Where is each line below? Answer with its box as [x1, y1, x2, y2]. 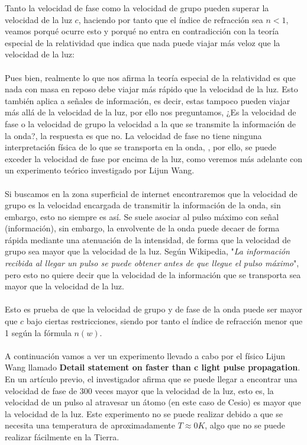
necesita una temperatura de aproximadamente [5, 419, 175, 431]
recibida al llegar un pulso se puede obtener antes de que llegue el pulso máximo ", [5, 257, 299, 269]
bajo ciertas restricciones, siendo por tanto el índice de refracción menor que [26, 315, 303, 327]
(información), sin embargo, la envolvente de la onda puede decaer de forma [5, 222, 280, 234]
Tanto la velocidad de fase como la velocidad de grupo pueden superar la [5, 2, 269, 14]
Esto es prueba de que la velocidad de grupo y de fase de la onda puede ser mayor [5, 303, 303, 315]
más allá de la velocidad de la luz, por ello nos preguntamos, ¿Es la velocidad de [5, 106, 296, 118]
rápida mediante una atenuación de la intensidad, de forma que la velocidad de [5, 233, 291, 246]
